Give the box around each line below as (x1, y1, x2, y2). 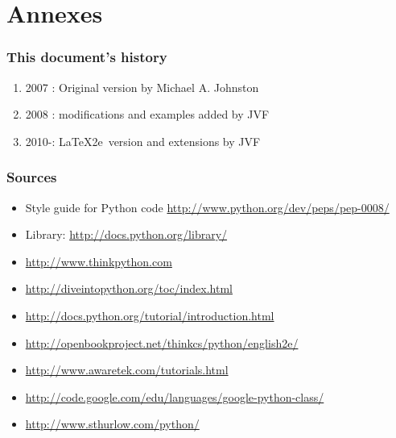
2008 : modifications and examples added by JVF (25, 106, 270, 123)
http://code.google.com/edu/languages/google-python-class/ (25, 388, 324, 405)
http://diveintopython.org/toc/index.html (25, 280, 233, 297)
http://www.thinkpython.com (25, 252, 172, 269)
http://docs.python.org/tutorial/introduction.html (25, 307, 274, 323)
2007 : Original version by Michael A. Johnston (25, 78, 259, 95)
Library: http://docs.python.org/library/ (25, 226, 228, 243)
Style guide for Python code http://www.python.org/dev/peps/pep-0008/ (25, 198, 390, 215)
